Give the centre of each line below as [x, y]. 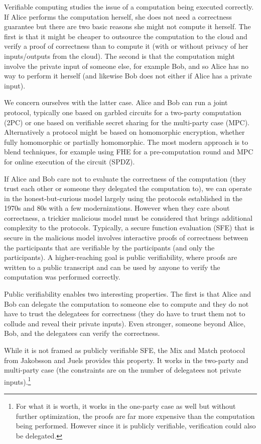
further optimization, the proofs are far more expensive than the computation [135, 416]
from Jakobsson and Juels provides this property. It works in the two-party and [126, 360]
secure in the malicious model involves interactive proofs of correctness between [126, 238]
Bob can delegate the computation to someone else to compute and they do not [126, 303]
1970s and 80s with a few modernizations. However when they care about [117, 208]
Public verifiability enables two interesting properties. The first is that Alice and [127, 294]
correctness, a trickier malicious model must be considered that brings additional [128, 217]
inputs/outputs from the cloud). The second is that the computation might [120, 56]
